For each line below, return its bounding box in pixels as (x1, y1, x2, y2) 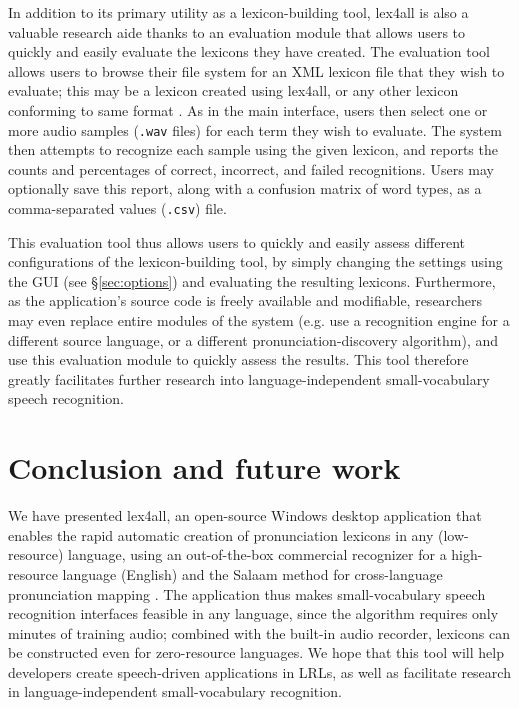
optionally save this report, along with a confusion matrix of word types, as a (8, 178, 482, 199)
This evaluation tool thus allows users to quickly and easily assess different (8, 231, 465, 252)
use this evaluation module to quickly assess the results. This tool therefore (8, 349, 469, 370)
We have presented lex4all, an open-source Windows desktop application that (8, 505, 482, 526)
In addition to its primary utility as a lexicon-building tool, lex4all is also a (8, 2, 469, 22)
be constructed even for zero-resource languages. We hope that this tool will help (8, 642, 504, 663)
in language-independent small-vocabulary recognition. (8, 681, 342, 702)
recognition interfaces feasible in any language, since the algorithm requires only (8, 603, 499, 624)
